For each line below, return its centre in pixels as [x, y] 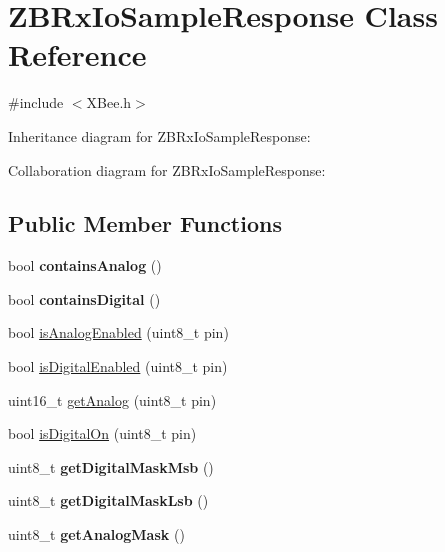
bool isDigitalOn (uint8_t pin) [102, 433]
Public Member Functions [145, 223]
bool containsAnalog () [85, 265]
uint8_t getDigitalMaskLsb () [108, 500]
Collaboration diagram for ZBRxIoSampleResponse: [167, 169]
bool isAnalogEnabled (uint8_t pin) [118, 332]
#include [36, 102]
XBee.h [109, 102]
